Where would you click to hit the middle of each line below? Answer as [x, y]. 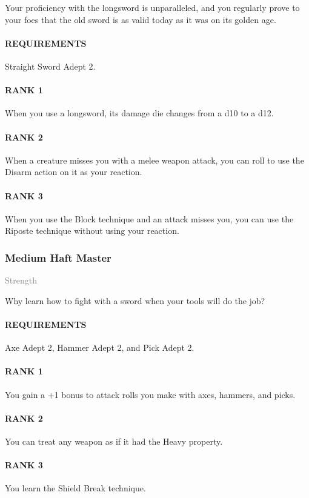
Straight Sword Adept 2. [50, 66]
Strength [21, 280]
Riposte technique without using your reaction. [92, 231]
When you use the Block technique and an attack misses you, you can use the [149, 218]
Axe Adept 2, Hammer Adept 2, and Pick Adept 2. [100, 347]
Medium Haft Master [58, 257]
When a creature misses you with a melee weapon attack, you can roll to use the [154, 160]
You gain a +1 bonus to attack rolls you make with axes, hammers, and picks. [150, 394]
